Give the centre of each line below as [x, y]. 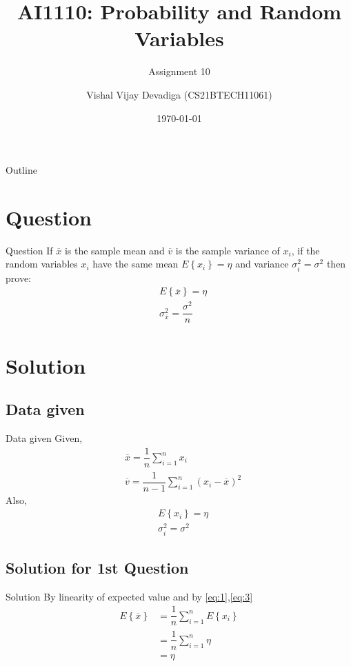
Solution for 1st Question [97, 567]
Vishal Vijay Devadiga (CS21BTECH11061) [179, 94]
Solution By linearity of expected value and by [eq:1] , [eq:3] [129, 596]
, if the [305, 250]
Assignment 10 [179, 71]
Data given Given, [44, 437]
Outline [21, 170]
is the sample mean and [114, 250]
